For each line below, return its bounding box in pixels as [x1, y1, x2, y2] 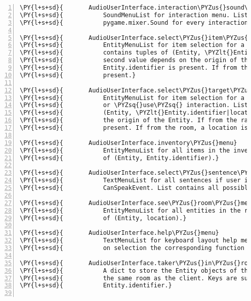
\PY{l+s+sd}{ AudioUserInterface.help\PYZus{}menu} [20, 229, 219, 237]
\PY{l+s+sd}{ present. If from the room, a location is [20, 124, 248, 131]
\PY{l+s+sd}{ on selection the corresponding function [20, 244, 244, 252]
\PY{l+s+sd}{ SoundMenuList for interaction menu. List [20, 11, 248, 19]
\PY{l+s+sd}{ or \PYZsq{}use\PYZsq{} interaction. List [20, 102, 248, 109]
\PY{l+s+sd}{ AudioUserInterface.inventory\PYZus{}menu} [20, 139, 237, 146]
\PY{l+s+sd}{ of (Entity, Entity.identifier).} [20, 154, 219, 162]
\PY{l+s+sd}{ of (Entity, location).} [20, 214, 187, 222]
